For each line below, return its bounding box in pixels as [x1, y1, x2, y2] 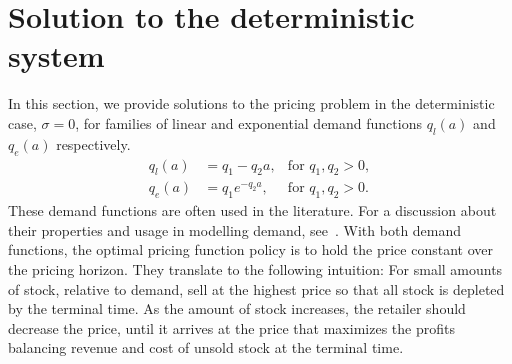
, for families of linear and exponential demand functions [75, 112, 422, 133]
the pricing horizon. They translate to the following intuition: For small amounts [8, 258, 503, 279]
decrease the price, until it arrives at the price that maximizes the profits [8, 317, 455, 338]
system [8, 35, 105, 76]
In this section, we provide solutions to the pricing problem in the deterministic [8, 93, 495, 114]
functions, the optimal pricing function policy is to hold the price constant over [8, 239, 493, 260]
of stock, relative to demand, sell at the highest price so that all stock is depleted [8, 278, 505, 299]
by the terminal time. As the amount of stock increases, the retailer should [8, 298, 466, 319]
